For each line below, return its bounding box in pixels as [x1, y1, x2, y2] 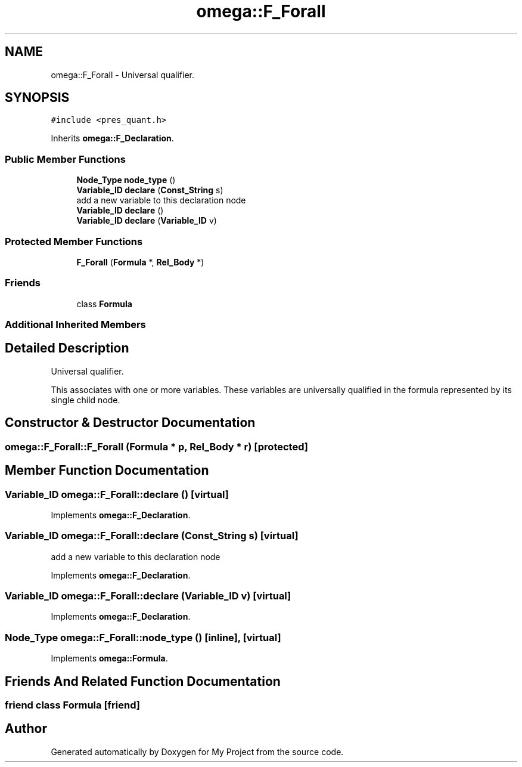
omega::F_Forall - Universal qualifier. [51, 69, 195, 80]
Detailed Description [5, 341, 129, 356]
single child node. [51, 394, 120, 405]
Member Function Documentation [5, 463, 209, 478]
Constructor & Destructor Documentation [5, 415, 256, 431]
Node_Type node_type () [76, 175, 176, 185]
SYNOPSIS [5, 90, 70, 106]
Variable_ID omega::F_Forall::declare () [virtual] [5, 488, 229, 500]
